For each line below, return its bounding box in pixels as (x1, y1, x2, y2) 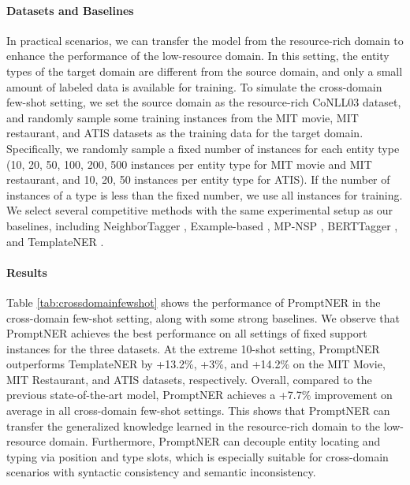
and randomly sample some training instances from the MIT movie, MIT (6, 109, 359, 125)
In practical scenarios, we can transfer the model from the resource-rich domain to (6, 32, 404, 48)
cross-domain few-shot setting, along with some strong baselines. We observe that (6, 309, 400, 326)
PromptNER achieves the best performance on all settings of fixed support (6, 325, 367, 341)
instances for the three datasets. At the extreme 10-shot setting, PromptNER (6, 340, 380, 356)
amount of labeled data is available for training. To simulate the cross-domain (6, 78, 382, 95)
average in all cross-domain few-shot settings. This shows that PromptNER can (6, 402, 390, 419)
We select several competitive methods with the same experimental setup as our (6, 202, 393, 218)
